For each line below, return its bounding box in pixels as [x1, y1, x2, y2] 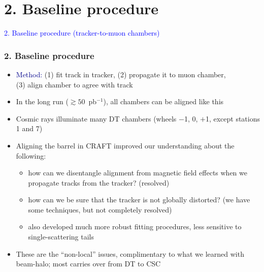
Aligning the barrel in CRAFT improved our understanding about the [16, 140, 235, 150]
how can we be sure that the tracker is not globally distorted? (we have [28, 194, 250, 205]
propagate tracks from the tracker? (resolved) [28, 177, 170, 188]
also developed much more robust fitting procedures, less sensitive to [28, 221, 242, 232]
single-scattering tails [28, 231, 94, 242]
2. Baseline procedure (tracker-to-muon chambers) [4, 27, 160, 38]
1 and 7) [16, 123, 43, 134]
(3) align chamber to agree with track [16, 79, 133, 89]
